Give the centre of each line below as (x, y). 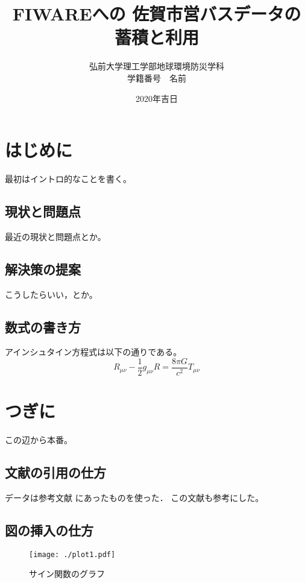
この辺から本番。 (39, 440)
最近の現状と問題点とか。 (55, 236)
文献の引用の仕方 (55, 472)
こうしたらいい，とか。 (51, 294)
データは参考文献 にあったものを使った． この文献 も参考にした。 (134, 497)
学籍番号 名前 (157, 77)
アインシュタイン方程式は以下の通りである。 (93, 352)
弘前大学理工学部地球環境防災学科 (157, 66)
